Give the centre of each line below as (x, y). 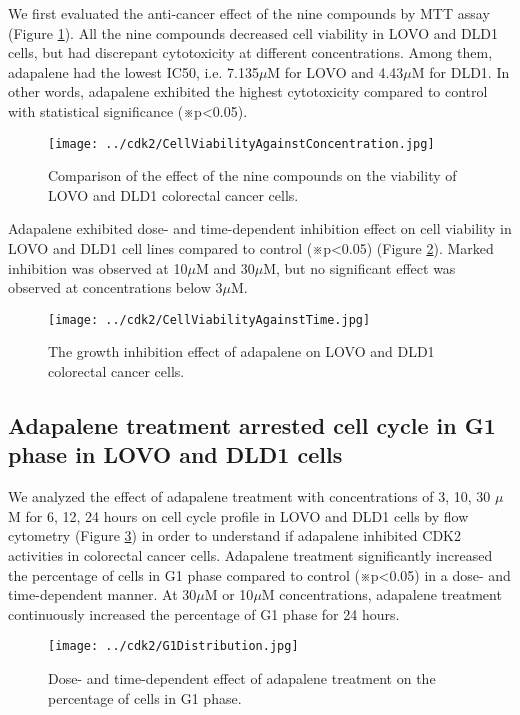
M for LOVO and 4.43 (335, 71)
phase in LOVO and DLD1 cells (175, 454)
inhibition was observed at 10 (98, 267)
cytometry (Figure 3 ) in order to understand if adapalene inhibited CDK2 (235, 535)
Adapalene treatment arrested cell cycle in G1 (252, 425)
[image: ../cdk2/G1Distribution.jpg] (173, 646)
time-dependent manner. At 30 (102, 594)
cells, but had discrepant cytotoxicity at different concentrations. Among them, (250, 52)
